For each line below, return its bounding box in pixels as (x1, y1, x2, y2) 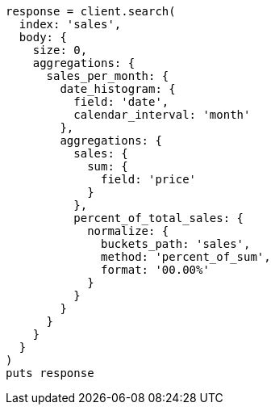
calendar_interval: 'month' (73, 108, 251, 121)
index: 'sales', (19, 18, 122, 31)
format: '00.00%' (101, 263, 210, 276)
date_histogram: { (60, 82, 176, 95)
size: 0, (32, 44, 88, 57)
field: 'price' (101, 173, 197, 186)
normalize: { (87, 224, 169, 237)
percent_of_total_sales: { (73, 212, 244, 224)
